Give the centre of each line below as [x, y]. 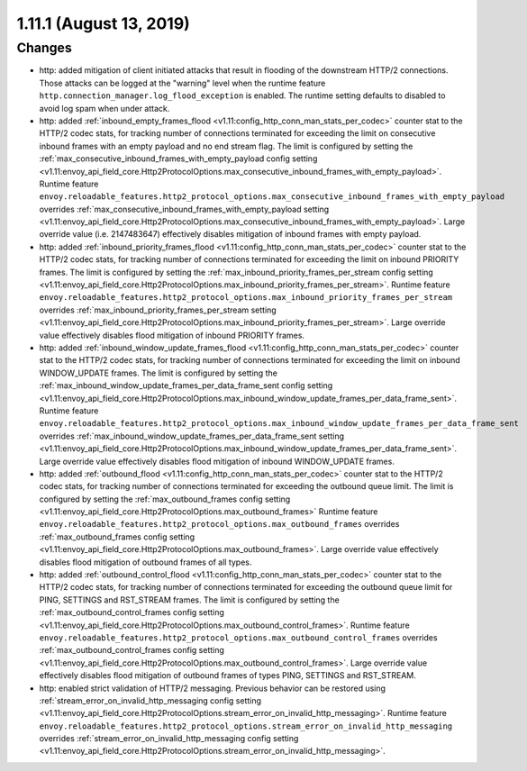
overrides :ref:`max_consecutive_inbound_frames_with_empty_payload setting [184, 209]
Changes [44, 48]
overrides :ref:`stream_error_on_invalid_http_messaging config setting [169, 739]
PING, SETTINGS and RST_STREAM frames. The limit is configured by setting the [189, 600]
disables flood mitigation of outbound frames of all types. [145, 562]
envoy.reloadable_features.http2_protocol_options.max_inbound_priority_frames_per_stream [246, 298]
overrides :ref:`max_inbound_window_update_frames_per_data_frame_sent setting [192, 436]
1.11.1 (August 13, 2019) [104, 23]
